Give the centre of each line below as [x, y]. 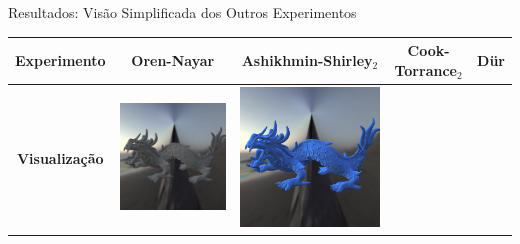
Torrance [425, 69]
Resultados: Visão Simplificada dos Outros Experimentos [182, 12]
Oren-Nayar [173, 59]
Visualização [60, 158]
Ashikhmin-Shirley [307, 59]
